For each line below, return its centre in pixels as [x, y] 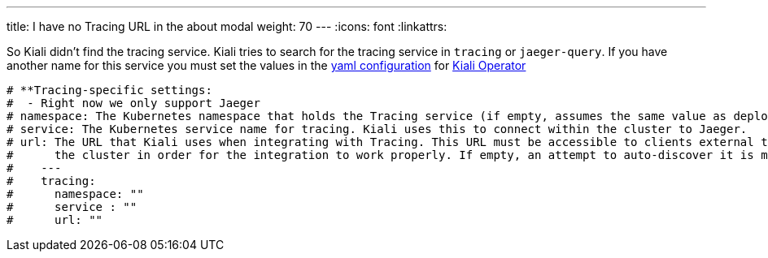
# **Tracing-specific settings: [109, 90]
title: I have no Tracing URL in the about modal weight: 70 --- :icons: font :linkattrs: [227, 26]
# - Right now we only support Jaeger [133, 103]
